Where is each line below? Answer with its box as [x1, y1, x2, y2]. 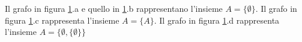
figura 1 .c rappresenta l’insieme [5, 14, 119, 26]
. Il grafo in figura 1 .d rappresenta [154, 14, 280, 26]
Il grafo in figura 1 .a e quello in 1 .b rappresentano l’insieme [5, 2, 223, 14]
